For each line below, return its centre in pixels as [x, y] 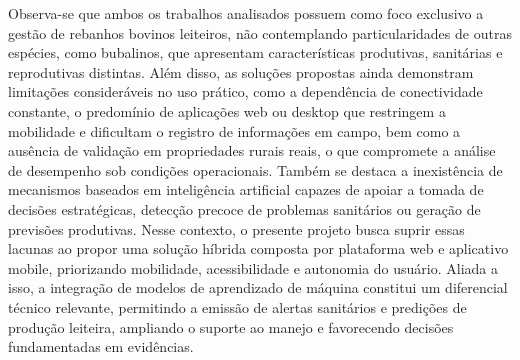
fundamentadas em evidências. [101, 346]
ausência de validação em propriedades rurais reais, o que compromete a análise [252, 150]
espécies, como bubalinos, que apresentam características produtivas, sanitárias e [255, 52]
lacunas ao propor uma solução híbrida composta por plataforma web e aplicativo [258, 248]
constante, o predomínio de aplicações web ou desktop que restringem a [227, 110]
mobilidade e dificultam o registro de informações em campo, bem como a [234, 130]
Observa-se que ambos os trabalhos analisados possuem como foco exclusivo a [246, 13]
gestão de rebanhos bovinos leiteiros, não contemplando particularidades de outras [260, 32]
